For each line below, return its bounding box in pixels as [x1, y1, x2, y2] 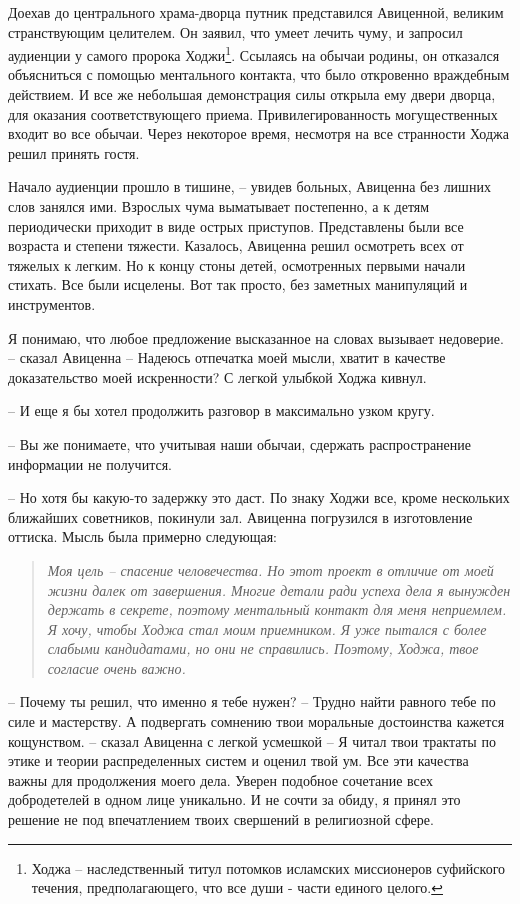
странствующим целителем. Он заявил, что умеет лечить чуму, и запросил [8, 21, 463, 42]
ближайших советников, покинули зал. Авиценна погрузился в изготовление [8, 506, 473, 527]
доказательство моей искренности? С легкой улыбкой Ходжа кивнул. [8, 366, 427, 387]
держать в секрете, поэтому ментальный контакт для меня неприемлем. [47, 599, 507, 620]
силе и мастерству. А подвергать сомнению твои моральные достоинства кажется [8, 711, 505, 732]
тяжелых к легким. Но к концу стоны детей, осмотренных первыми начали [8, 254, 466, 275]
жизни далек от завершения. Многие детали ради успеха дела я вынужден [47, 579, 511, 600]
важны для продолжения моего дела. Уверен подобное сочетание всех [8, 769, 434, 790]
